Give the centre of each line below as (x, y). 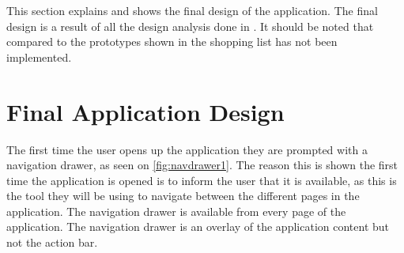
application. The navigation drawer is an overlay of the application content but (198, 227)
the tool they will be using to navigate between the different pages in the (183, 196)
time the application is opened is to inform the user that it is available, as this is (202, 180)
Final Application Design (145, 111)
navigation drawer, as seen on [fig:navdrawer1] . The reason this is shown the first (202, 165)
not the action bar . (52, 242)
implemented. (39, 57)
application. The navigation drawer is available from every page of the (176, 211)
